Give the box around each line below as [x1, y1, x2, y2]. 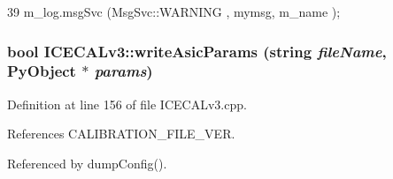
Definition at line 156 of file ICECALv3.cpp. [7, 94, 247, 113]
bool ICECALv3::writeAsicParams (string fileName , [7, 40, 387, 62]
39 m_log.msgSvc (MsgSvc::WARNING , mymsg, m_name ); [7, 3, 341, 20]
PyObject [7, 60, 76, 82]
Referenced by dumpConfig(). [7, 153, 167, 172]
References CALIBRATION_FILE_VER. [7, 124, 235, 143]
